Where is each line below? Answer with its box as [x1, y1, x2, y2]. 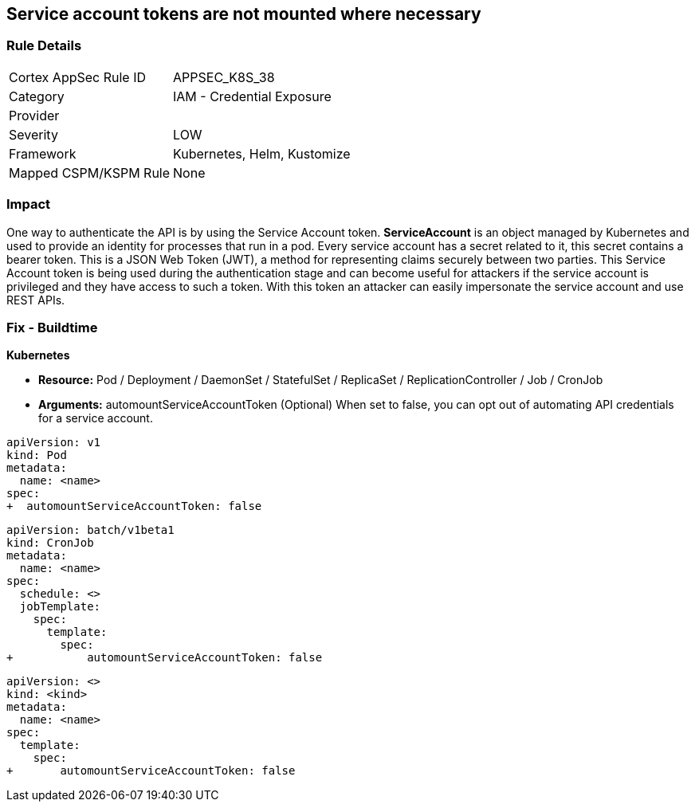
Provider [9, 107, 60, 124]
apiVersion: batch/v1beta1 [6, 524, 175, 537]
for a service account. [38, 411, 153, 426]
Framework [9, 145, 77, 162]
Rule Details [6, 37, 82, 54]
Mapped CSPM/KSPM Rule [9, 164, 171, 181]
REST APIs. [6, 292, 65, 307]
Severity [9, 126, 58, 143]
